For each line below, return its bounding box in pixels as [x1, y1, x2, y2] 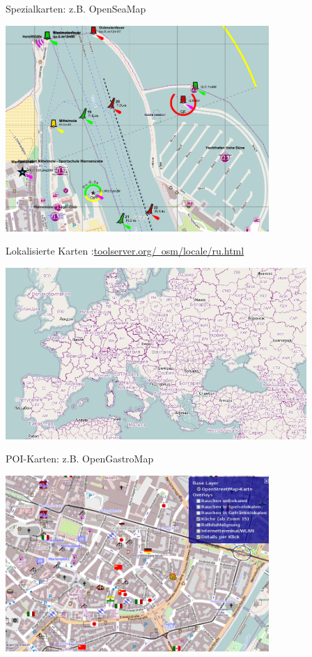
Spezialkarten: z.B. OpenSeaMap [6, 1, 146, 15]
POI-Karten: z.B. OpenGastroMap [6, 451, 154, 466]
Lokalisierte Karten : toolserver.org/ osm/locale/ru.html [6, 243, 244, 258]
